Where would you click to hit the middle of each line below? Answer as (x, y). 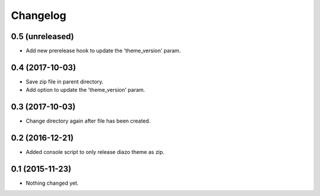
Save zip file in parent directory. (65, 81)
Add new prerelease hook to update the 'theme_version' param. (103, 51)
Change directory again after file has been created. (88, 121)
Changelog (39, 15)
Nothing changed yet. (52, 183)
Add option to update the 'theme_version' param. (85, 90)
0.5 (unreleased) (42, 36)
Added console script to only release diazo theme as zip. (95, 152)
